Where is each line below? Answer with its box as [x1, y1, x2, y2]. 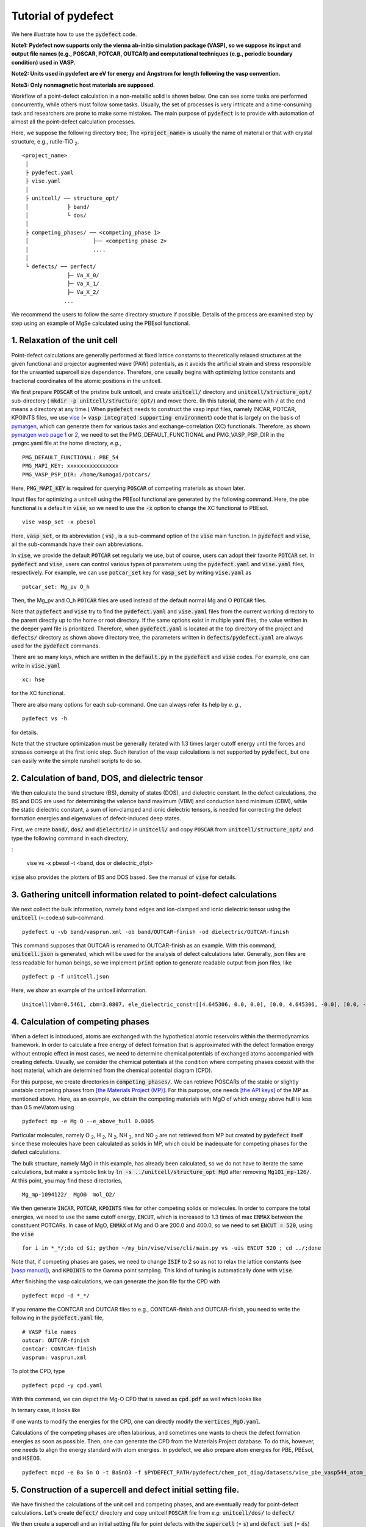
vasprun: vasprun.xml [22, 1354, 87, 1361]
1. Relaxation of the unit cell [11, 335, 118, 346]
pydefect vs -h [22, 715, 68, 722]
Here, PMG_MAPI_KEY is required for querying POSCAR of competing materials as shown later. [11, 484, 245, 492]
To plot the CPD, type [11, 1368, 65, 1375]
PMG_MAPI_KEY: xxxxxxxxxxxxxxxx [22, 462, 119, 470]
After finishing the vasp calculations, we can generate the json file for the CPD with [11, 1278, 220, 1285]
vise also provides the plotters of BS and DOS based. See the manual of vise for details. [11, 873, 237, 881]
